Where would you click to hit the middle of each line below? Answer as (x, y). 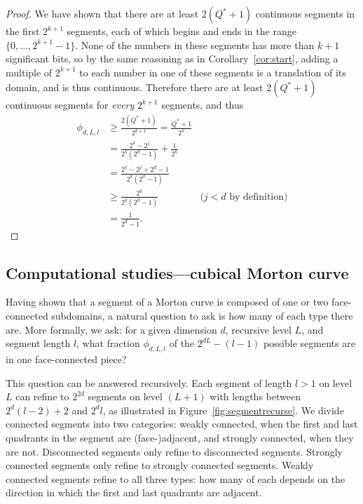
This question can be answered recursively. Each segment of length (149, 382)
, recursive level (258, 329)
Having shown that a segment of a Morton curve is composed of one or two (167, 302)
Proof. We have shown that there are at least (102, 13)
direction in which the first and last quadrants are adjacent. (134, 492)
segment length (38, 343)
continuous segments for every (70, 105)
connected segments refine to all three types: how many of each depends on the (176, 478)
